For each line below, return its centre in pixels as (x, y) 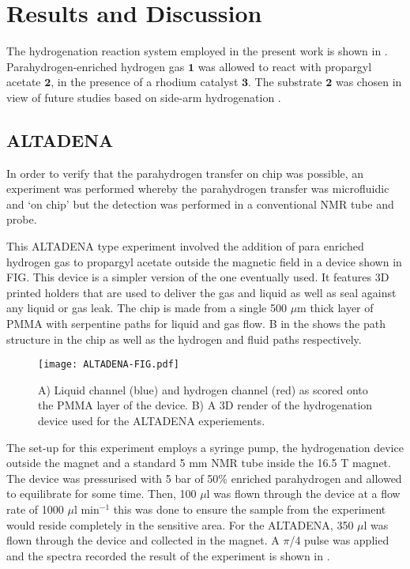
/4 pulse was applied (339, 540)
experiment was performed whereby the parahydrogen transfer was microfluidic (198, 188)
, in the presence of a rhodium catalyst (145, 82)
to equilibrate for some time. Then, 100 (102, 494)
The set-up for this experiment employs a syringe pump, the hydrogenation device (205, 447)
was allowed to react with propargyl (285, 66)
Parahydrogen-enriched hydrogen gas (96, 66)
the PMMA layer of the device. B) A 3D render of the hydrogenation (205, 405)
